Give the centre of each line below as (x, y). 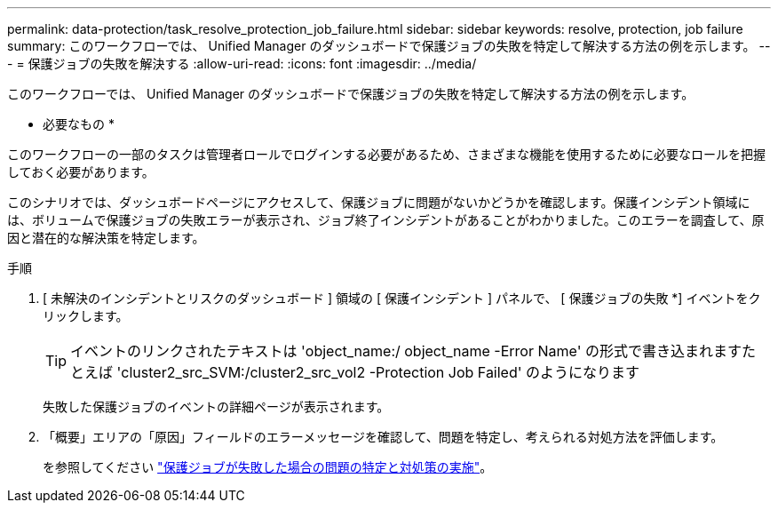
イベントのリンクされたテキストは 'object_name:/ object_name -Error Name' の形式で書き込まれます (406, 351)
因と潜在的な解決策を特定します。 (106, 238)
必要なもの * (79, 124)
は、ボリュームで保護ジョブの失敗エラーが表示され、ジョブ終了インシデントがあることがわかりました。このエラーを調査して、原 (386, 220)
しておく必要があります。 (81, 172)
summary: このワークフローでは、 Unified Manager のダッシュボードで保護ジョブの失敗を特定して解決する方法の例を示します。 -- (389, 46)
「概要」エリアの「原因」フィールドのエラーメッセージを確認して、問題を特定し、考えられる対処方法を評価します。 (383, 437)
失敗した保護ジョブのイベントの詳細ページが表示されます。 (216, 406)
